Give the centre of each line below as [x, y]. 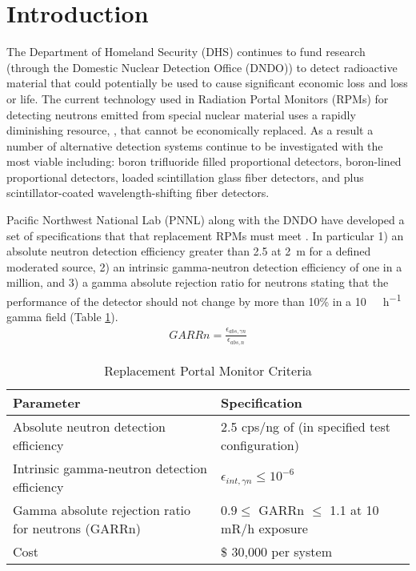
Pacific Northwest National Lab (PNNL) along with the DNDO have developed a [206, 220]
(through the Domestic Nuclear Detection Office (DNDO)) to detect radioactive [202, 67]
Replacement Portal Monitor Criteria [208, 370]
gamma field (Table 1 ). [62, 317]
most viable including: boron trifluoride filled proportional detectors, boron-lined [204, 161]
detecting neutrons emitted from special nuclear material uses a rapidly [181, 114]
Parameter [47, 402]
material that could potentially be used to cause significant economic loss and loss [207, 83]
